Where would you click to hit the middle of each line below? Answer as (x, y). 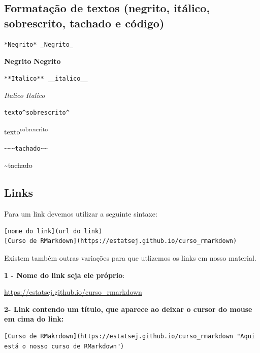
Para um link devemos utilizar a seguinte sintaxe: (81, 214)
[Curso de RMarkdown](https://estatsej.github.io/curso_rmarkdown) (121, 241)
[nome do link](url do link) (53, 231)
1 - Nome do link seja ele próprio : (64, 275)
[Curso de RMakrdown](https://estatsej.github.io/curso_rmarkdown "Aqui (129, 336)
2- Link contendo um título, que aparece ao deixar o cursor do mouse (128, 309)
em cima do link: (34, 319)
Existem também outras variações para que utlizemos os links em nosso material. (130, 257)
